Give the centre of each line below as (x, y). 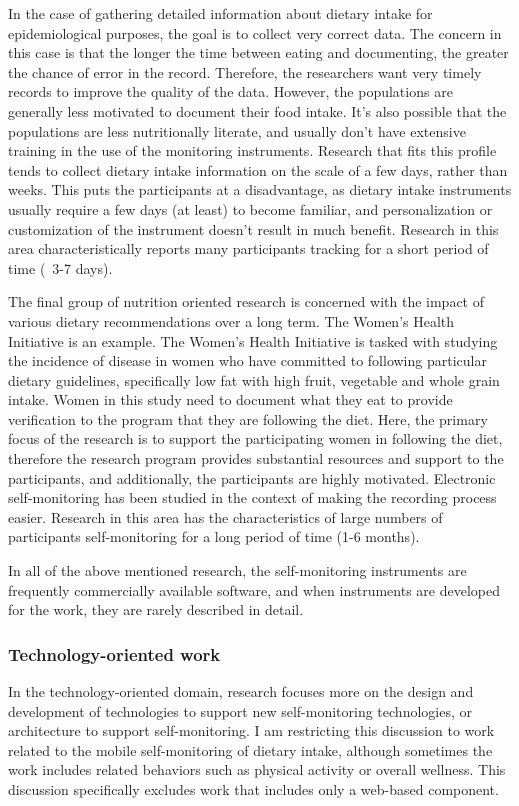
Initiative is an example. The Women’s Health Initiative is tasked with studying (253, 340)
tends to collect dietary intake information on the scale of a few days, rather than (258, 169)
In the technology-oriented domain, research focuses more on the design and (241, 691)
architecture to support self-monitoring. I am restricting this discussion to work (251, 730)
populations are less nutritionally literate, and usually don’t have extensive (237, 130)
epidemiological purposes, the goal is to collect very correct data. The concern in (255, 32)
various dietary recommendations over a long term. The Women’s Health (231, 320)
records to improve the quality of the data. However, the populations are (230, 91)
